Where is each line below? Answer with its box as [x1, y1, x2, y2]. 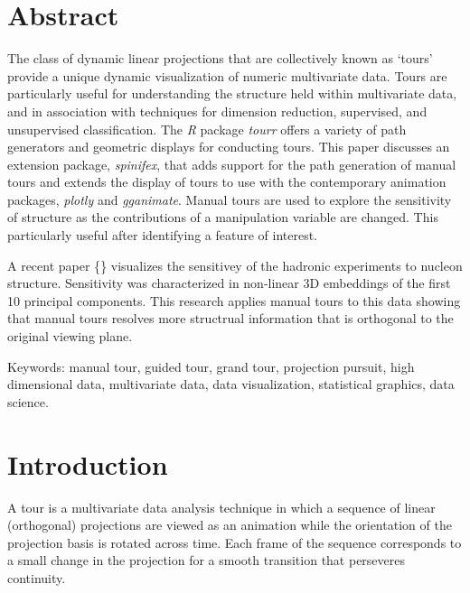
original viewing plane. [7, 327, 133, 346]
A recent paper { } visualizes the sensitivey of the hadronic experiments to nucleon [7, 255, 463, 274]
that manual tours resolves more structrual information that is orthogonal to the [7, 309, 454, 328]
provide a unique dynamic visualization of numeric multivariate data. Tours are [7, 66, 447, 85]
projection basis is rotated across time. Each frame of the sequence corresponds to [7, 533, 462, 551]
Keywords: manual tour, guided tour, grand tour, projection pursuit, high [7, 357, 415, 375]
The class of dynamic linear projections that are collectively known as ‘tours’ [7, 49, 433, 68]
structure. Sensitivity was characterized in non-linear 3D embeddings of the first [7, 273, 451, 292]
